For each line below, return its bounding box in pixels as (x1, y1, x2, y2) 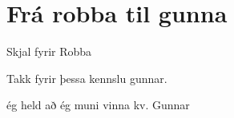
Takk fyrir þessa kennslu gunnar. (6, 69, 167, 86)
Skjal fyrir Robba (6, 43, 92, 60)
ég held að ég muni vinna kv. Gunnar (6, 96, 190, 113)
